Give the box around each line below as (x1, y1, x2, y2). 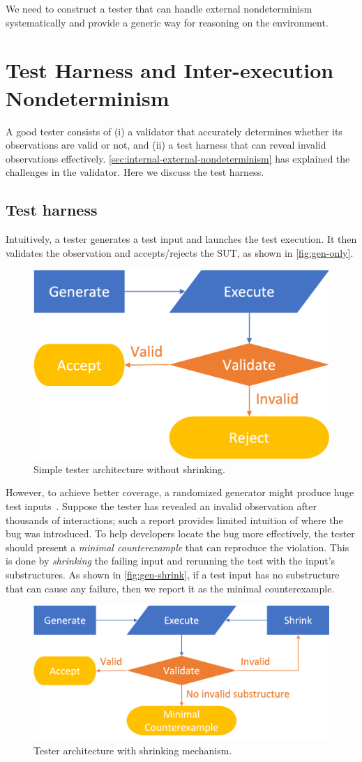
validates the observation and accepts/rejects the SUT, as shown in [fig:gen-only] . (6, 245, 354, 260)
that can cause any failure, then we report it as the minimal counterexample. (6, 581, 335, 595)
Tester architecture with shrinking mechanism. (33, 742, 232, 757)
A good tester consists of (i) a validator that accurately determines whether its (6, 124, 342, 138)
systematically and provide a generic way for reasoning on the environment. (6, 15, 329, 29)
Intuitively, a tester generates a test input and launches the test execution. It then (6, 232, 357, 246)
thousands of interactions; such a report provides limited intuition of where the (6, 512, 343, 527)
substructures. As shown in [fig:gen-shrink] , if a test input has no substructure (6, 567, 340, 582)
